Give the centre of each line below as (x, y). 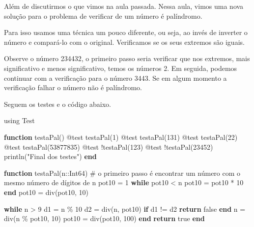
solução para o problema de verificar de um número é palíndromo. (103, 16)
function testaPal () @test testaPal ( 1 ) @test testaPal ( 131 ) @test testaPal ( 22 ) (121, 137)
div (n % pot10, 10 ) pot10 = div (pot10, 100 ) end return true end (104, 218)
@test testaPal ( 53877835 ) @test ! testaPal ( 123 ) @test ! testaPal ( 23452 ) (109, 146)
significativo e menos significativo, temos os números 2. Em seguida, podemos (121, 68)
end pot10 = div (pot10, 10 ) (46, 192)
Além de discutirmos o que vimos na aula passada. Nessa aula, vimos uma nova (124, 6)
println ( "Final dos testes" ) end (50, 156)
